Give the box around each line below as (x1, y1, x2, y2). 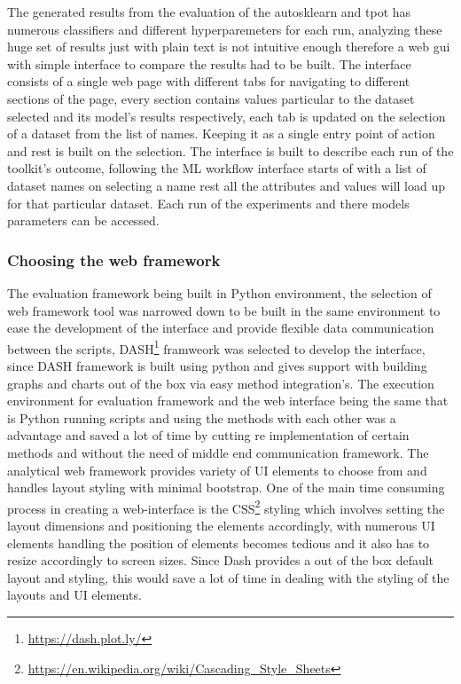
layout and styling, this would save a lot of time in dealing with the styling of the (7, 568, 449, 586)
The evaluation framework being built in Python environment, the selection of (7, 283, 432, 302)
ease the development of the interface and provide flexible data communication (7, 318, 434, 337)
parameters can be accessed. (7, 211, 160, 230)
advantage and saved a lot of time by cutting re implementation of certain (7, 426, 410, 444)
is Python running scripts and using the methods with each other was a (7, 408, 396, 427)
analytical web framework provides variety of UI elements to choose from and (7, 460, 427, 479)
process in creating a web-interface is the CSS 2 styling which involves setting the (7, 496, 445, 517)
